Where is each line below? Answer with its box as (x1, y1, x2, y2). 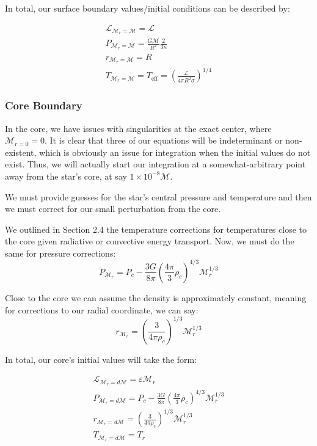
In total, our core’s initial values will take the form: (5, 353, 197, 365)
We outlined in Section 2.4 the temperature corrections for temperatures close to (5, 222, 307, 235)
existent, (5, 145, 37, 158)
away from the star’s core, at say (5, 169, 127, 182)
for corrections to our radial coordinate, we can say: (5, 303, 199, 316)
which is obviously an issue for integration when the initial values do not (39, 145, 311, 158)
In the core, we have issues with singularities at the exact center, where (5, 122, 272, 134)
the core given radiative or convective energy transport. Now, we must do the (5, 235, 294, 247)
